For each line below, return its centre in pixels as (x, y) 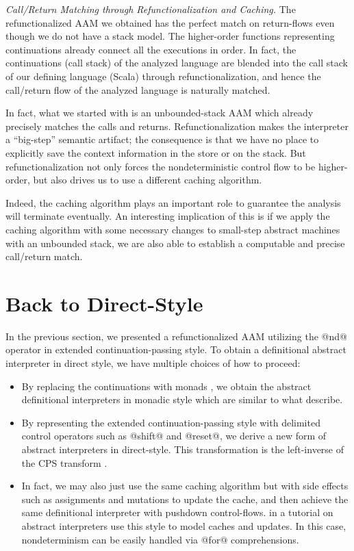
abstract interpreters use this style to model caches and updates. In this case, (184, 525)
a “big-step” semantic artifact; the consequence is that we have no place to (162, 139)
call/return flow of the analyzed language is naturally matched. (138, 89)
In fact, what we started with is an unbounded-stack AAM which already (160, 113)
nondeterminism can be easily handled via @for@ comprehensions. (160, 539)
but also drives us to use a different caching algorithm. (148, 180)
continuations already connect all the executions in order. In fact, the (151, 49)
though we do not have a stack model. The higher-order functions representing (170, 36)
